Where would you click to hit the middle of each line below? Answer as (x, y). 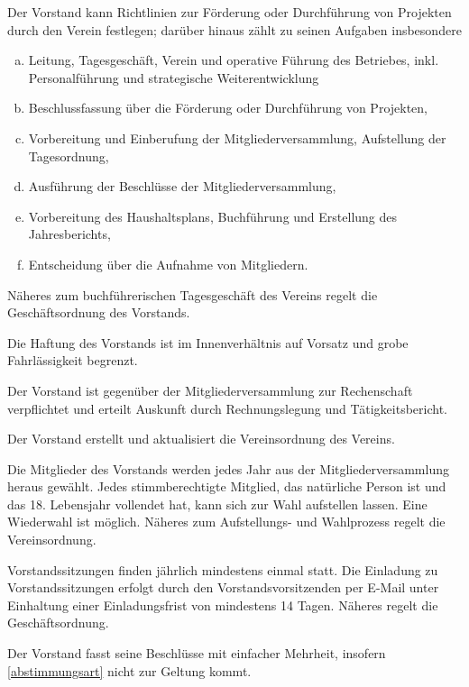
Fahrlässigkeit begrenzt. (73, 360)
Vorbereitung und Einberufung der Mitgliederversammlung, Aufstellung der (237, 137)
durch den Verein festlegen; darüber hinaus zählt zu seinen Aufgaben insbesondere (234, 29)
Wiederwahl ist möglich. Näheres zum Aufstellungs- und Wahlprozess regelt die (226, 522)
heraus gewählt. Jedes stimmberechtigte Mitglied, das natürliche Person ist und (227, 486)
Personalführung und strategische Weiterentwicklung (174, 77)
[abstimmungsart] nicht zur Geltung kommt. (129, 670)
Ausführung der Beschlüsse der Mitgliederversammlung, (182, 186)
